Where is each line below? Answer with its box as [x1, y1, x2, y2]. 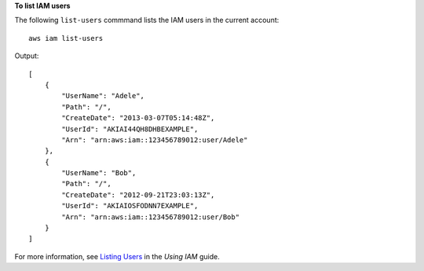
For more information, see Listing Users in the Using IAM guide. [14, 251, 220, 261]
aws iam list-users [28, 34, 104, 42]
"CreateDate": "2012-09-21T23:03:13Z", [61, 190, 215, 200]
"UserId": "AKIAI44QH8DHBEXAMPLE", [61, 124, 199, 134]
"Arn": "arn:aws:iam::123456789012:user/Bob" [61, 212, 239, 222]
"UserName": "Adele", [61, 91, 145, 101]
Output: [14, 51, 39, 60]
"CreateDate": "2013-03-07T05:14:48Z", [61, 114, 215, 123]
